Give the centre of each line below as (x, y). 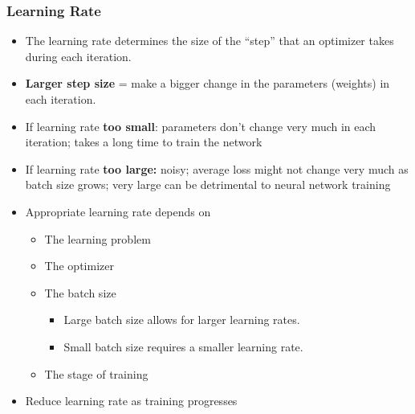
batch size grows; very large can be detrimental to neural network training (208, 184)
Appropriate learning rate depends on (118, 211)
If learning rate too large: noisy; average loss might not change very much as (217, 168)
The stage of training (96, 373)
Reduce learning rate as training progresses (131, 401)
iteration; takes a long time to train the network (144, 142)
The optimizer (79, 266)
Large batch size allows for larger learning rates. (182, 320)
